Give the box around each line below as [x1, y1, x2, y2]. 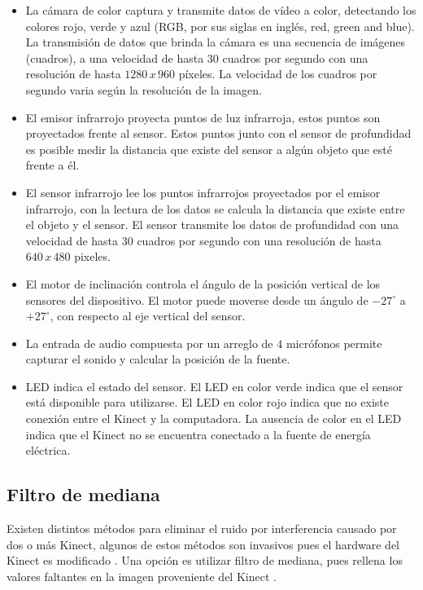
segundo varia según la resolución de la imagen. [25, 81, 262, 98]
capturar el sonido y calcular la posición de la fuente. [25, 350, 290, 368]
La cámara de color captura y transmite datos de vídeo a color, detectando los [25, 2, 416, 18]
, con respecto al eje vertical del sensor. [50, 307, 246, 324]
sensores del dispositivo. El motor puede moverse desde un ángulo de [25, 291, 368, 308]
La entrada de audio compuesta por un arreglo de [25, 334, 273, 351]
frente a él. [25, 156, 80, 174]
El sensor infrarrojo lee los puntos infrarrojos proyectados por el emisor [25, 183, 381, 200]
